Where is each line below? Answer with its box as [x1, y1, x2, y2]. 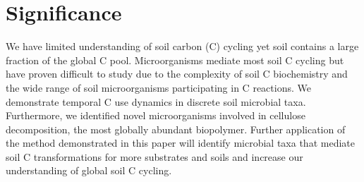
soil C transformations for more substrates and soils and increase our [6, 149, 303, 164]
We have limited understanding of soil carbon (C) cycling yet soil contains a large [6, 39, 359, 54]
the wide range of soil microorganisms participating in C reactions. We [6, 80, 311, 95]
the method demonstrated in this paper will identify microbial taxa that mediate [6, 135, 355, 150]
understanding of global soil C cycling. [6, 163, 172, 178]
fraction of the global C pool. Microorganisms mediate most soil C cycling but [6, 52, 344, 67]
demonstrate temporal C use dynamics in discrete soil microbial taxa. [6, 94, 306, 109]
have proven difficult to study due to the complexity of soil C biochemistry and [6, 66, 348, 81]
